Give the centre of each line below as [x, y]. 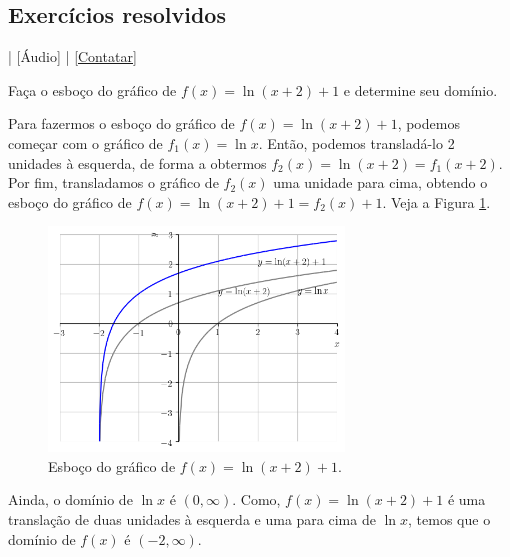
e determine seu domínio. [420, 89]
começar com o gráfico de [85, 142]
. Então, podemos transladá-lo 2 [356, 142]
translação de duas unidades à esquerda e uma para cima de [192, 518]
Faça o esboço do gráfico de [92, 89]
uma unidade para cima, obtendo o [380, 182]
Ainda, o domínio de [70, 499]
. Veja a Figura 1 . [436, 201]
